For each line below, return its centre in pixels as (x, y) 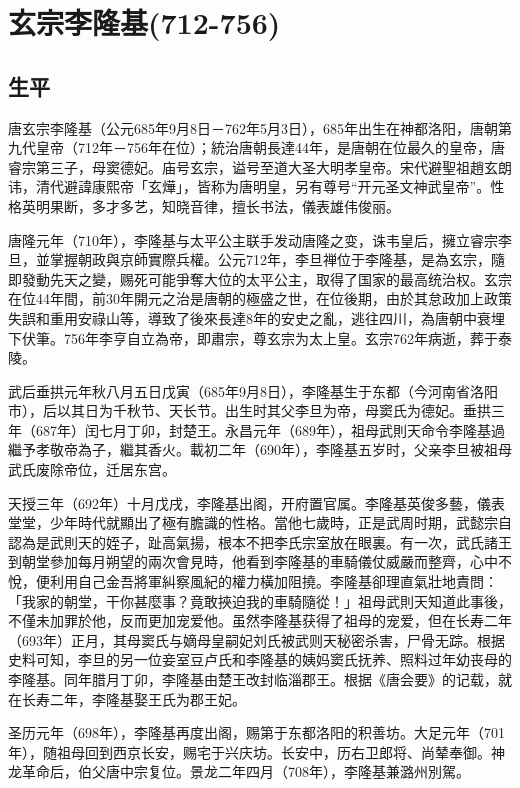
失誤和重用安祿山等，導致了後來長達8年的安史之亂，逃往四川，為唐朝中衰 (249, 317)
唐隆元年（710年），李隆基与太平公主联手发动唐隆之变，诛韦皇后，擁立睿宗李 (260, 239)
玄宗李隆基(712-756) (144, 22)
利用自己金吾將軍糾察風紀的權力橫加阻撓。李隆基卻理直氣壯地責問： (273, 581)
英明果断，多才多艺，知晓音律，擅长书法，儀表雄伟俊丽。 (210, 205)
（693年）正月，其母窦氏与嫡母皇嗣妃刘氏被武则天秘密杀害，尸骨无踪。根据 (256, 639)
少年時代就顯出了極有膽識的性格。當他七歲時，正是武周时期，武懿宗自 (280, 522)
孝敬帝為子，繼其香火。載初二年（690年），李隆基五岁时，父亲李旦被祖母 (273, 449)
